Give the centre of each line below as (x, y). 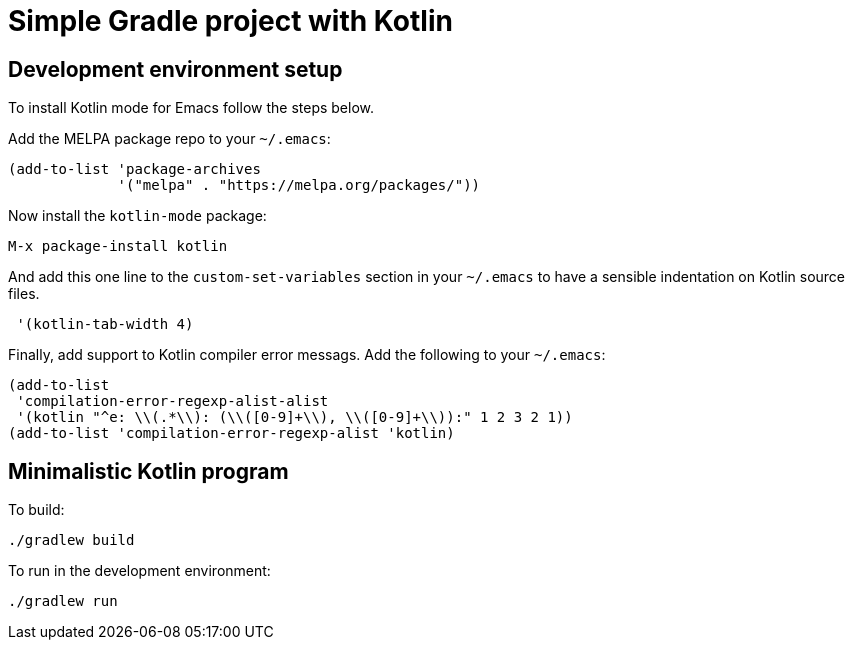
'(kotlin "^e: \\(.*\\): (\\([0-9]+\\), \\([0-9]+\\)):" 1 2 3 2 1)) (294, 417)
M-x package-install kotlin (118, 246)
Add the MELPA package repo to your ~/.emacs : (169, 139)
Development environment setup (175, 69)
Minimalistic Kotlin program (148, 471)
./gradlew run (63, 601)
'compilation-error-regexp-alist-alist (172, 401)
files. (24, 294)
